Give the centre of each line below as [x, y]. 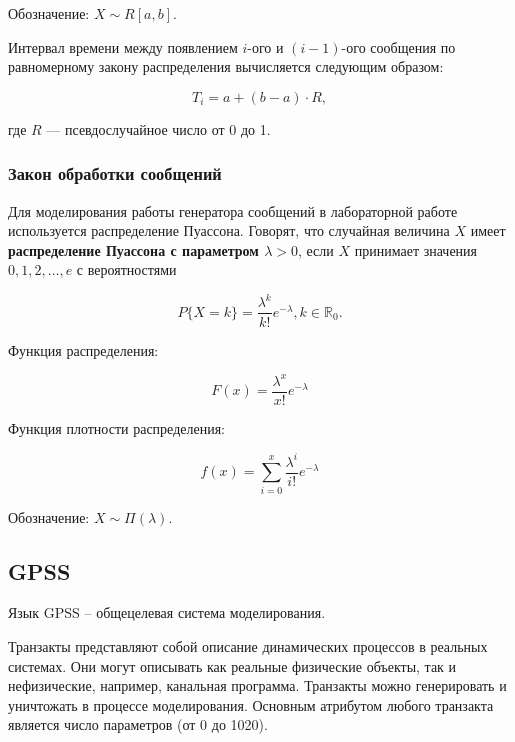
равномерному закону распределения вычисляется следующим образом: [226, 66]
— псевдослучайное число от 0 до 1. [158, 128]
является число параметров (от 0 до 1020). [138, 724]
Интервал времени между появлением [123, 46]
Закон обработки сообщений [115, 173]
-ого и [265, 46]
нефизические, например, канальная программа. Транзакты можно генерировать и [257, 685]
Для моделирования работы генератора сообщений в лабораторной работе [233, 210]
